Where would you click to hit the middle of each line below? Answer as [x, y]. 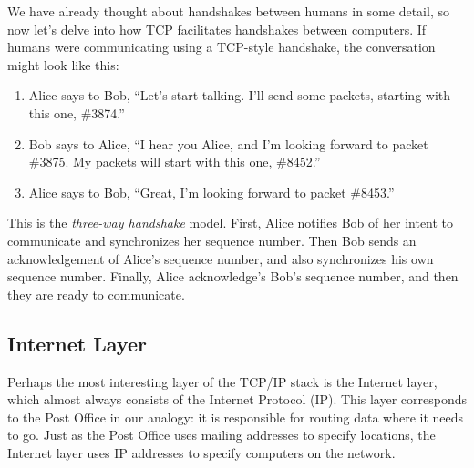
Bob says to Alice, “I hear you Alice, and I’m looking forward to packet [228, 143]
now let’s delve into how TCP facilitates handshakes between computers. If [217, 29]
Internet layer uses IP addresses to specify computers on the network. [201, 452]
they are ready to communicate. [96, 294]
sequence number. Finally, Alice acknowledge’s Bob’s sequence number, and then [233, 276]
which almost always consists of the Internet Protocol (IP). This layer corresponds [237, 399]
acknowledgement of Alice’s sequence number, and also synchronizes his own [221, 258]
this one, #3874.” [77, 112]
